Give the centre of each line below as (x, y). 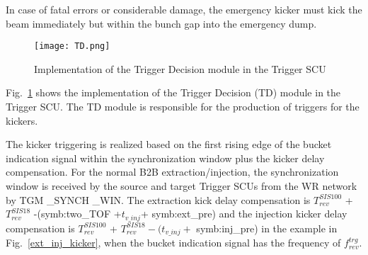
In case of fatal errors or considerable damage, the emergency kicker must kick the (184, 9)
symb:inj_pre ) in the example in (267, 228)
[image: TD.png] (72, 46)
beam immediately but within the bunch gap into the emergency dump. (161, 23)
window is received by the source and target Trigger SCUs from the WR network (182, 186)
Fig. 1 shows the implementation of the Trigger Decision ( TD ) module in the (173, 92)
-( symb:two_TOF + (77, 214)
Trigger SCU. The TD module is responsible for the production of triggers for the (183, 107)
